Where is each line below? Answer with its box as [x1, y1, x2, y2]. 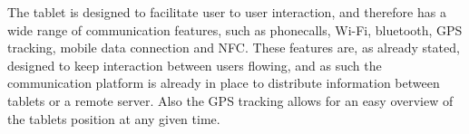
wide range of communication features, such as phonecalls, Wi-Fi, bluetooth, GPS [7, 20, 463, 39]
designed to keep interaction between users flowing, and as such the [7, 55, 382, 74]
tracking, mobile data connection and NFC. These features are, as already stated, [7, 38, 460, 57]
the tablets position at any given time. [7, 109, 220, 128]
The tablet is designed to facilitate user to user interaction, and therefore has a [7, 3, 446, 21]
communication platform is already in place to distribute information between [7, 73, 440, 92]
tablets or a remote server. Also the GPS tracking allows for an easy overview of [7, 91, 454, 110]
